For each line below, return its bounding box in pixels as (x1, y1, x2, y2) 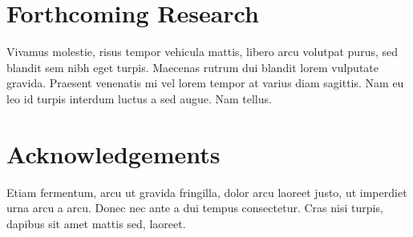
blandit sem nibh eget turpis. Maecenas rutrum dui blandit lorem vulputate (6, 58, 379, 75)
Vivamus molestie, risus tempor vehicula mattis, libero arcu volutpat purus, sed (6, 43, 399, 60)
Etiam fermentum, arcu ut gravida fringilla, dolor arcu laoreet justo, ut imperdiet (6, 183, 407, 200)
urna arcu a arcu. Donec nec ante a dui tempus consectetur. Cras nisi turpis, (6, 199, 383, 216)
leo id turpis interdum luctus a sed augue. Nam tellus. (6, 90, 272, 106)
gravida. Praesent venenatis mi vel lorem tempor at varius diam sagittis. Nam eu (6, 74, 404, 91)
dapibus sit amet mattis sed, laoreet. (6, 215, 186, 231)
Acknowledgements (6, 137, 221, 170)
